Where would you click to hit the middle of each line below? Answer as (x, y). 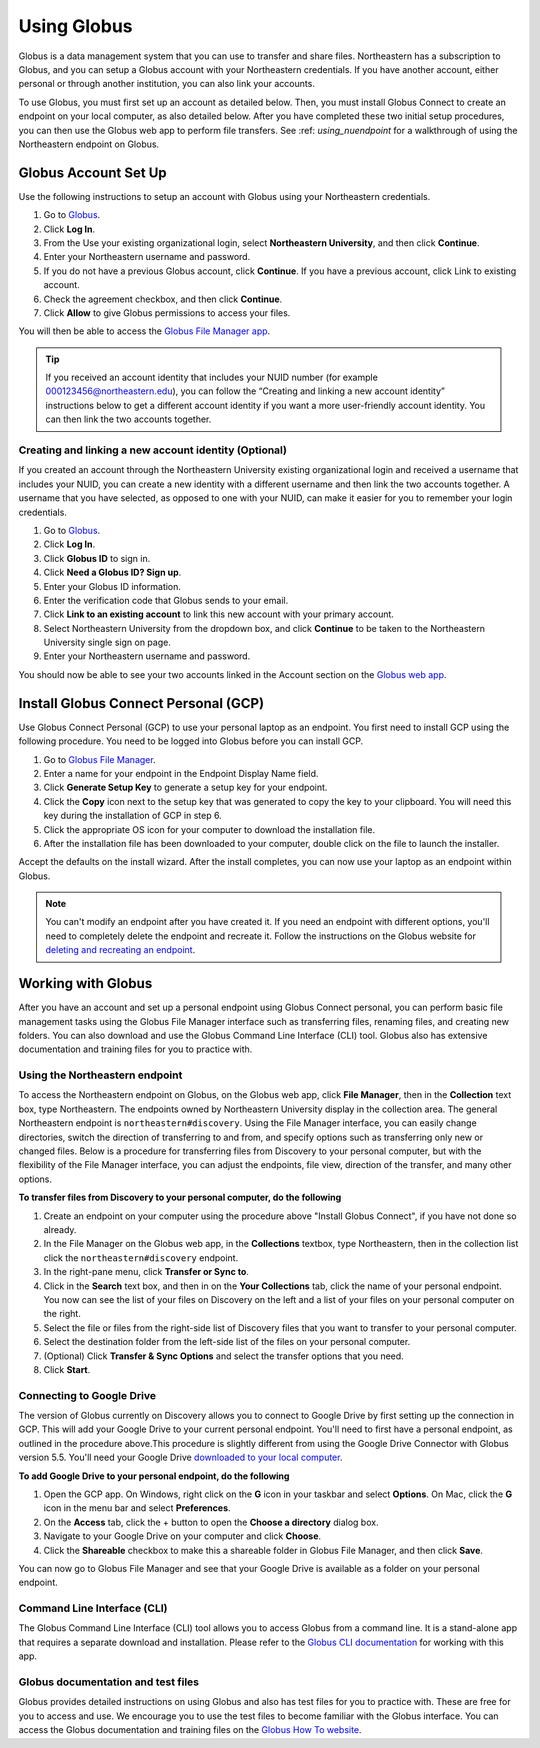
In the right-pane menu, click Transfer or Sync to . (146, 1272)
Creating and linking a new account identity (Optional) (152, 450)
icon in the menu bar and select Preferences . (137, 1508)
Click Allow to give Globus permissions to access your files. (167, 312)
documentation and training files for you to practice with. (135, 1049)
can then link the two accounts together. (128, 419)
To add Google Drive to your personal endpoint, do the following (154, 1476)
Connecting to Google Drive (87, 1395)
